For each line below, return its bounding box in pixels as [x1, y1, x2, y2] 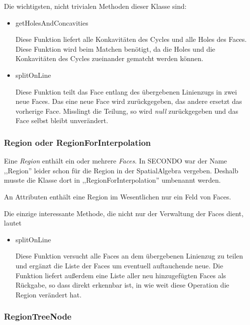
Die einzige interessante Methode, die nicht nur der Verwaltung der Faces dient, [4, 208, 244, 218]
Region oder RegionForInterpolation [4, 136, 151, 148]
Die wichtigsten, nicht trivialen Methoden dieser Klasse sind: [4, 1, 187, 11]
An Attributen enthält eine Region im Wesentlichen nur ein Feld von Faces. [4, 191, 231, 201]
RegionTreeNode [4, 310, 72, 323]
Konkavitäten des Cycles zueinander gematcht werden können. [15, 53, 203, 64]
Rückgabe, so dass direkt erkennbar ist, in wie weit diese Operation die [15, 280, 229, 290]
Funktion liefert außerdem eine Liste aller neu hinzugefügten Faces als [15, 270, 226, 280]
